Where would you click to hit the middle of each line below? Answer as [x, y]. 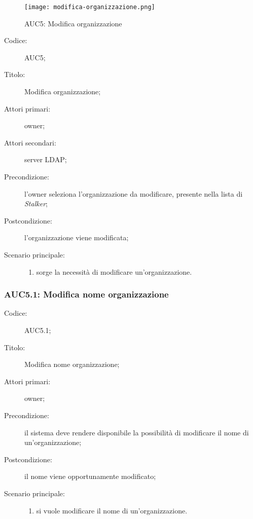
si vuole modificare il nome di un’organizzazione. [112, 510]
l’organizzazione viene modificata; [77, 237]
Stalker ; [36, 203]
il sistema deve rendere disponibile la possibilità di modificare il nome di [137, 432]
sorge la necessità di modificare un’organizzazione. [114, 271]
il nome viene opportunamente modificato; [90, 476]
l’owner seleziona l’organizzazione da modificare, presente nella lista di [134, 193]
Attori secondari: [30, 142]
